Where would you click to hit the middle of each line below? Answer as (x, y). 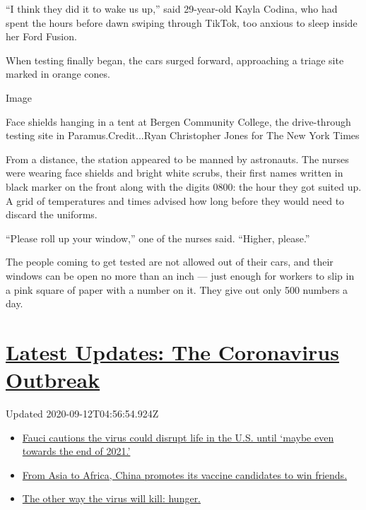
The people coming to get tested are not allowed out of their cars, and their (170, 262)
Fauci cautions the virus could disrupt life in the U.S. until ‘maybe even (178, 437)
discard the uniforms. (52, 214)
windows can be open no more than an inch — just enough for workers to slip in (180, 275)
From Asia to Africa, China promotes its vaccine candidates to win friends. (185, 474)
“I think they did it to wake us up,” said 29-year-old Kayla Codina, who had (172, 8)
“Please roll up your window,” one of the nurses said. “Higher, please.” (158, 238)
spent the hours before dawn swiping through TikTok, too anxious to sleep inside (182, 22)
